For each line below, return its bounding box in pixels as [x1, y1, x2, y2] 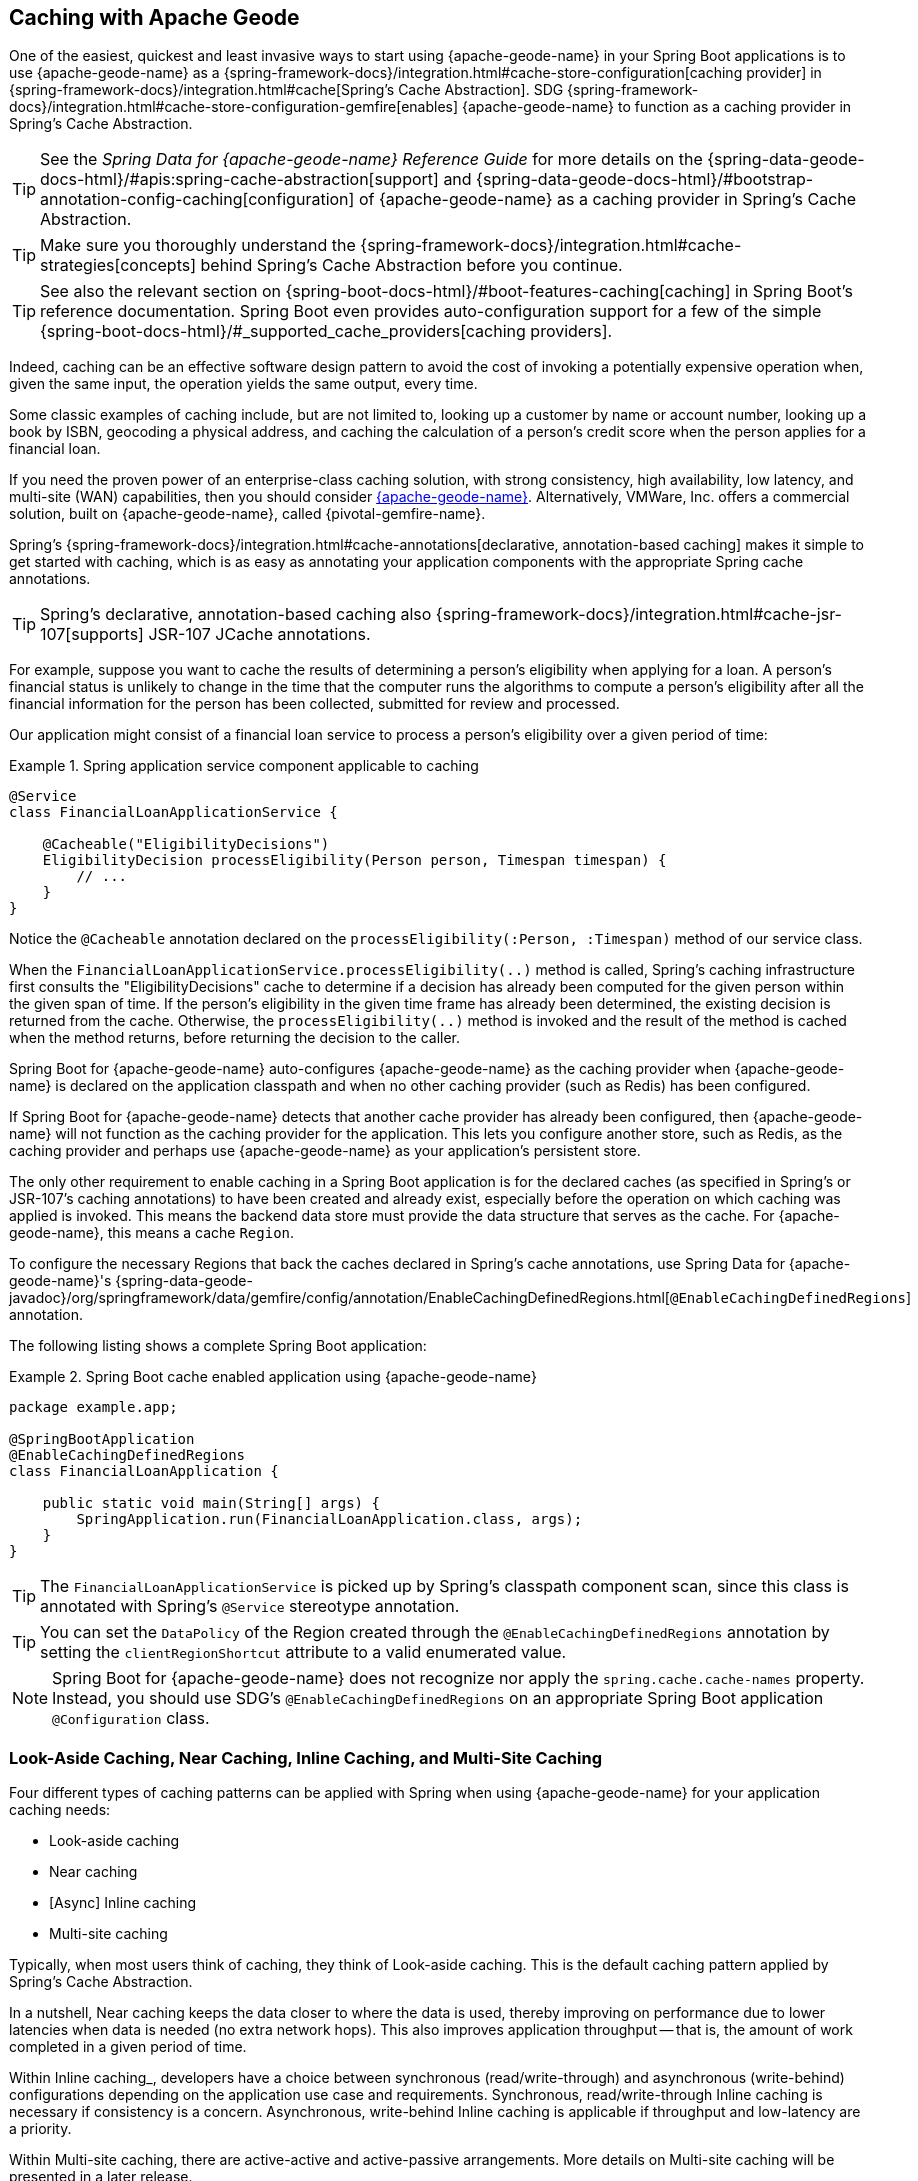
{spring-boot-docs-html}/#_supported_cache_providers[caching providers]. [40, 321, 613, 342]
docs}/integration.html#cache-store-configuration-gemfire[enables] [9, 98, 459, 116]
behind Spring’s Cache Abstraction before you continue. [200, 255, 623, 276]
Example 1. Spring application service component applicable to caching [9, 757, 479, 775]
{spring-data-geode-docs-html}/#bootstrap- [476, 169, 814, 190]
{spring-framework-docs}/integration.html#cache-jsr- [435, 604, 842, 625]
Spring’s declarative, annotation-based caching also [40, 604, 432, 625]
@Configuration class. [52, 1708, 210, 1729]
